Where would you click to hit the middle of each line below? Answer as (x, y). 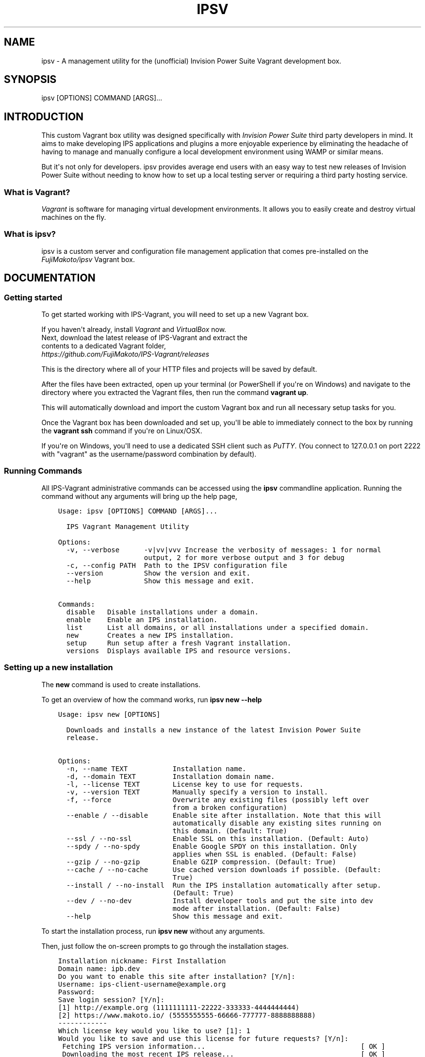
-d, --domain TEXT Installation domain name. (171, 776)
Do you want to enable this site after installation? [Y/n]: (177, 976)
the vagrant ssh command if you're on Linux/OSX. (122, 431)
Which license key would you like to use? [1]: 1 (154, 1031)
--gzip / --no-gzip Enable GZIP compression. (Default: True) (201, 862)
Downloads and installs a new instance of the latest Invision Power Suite (213, 730)
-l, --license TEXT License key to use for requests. (185, 784)
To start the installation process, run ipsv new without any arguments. (153, 931)
